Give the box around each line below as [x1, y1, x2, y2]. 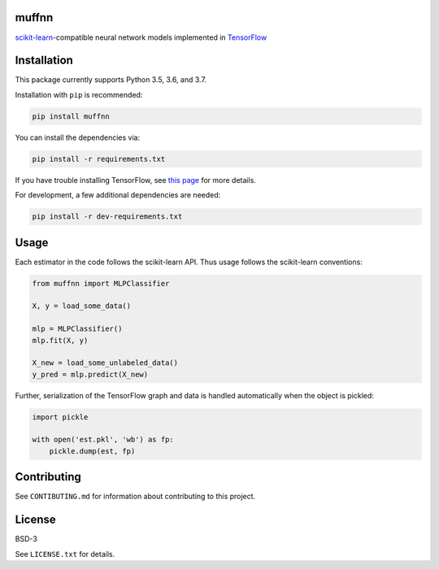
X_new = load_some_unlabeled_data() [32, 358, 179, 367]
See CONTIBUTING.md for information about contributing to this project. [15, 492, 256, 502]
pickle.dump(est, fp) [49, 446, 136, 455]
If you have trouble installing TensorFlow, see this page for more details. [15, 175, 256, 185]
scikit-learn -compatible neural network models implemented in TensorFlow [15, 33, 267, 42]
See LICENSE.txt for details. [15, 549, 115, 558]
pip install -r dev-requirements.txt [32, 212, 183, 221]
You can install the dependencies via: [15, 132, 141, 142]
